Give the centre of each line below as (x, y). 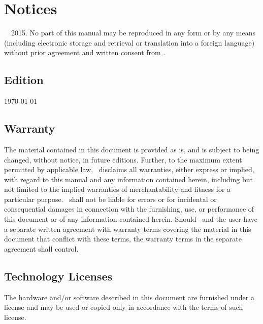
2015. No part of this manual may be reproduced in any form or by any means (133, 33)
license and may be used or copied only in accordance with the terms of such (124, 307)
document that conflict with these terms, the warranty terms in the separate (123, 239)
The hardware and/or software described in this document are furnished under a (129, 297)
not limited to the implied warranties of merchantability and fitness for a (118, 189)
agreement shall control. (41, 248)
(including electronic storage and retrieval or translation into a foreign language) (129, 42)
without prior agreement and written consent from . (85, 52)
